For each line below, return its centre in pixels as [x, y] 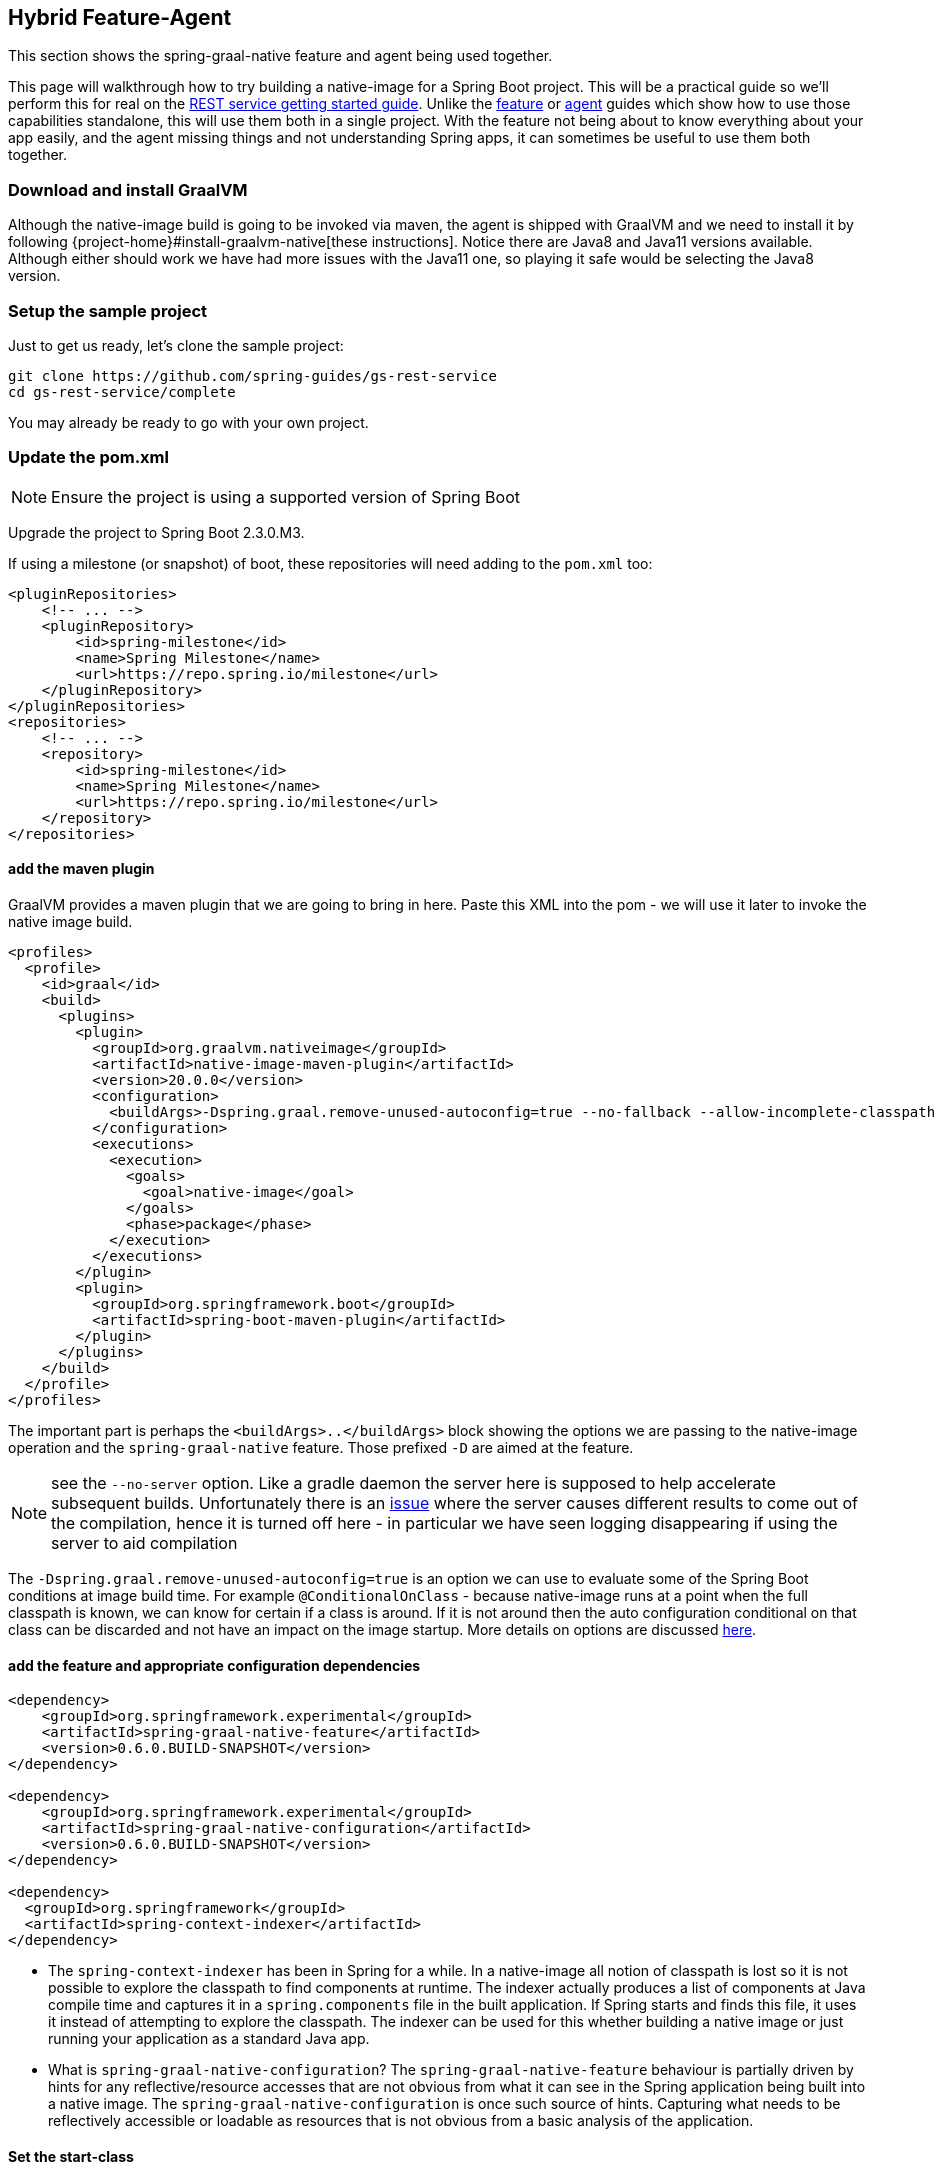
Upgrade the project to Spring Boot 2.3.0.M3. [156, 532]
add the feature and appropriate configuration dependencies [214, 1665]
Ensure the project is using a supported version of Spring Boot [285, 496]
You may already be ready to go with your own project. [188, 422]
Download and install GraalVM [128, 189]
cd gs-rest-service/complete [122, 391]
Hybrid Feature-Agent [120, 17]
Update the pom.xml [88, 457]
